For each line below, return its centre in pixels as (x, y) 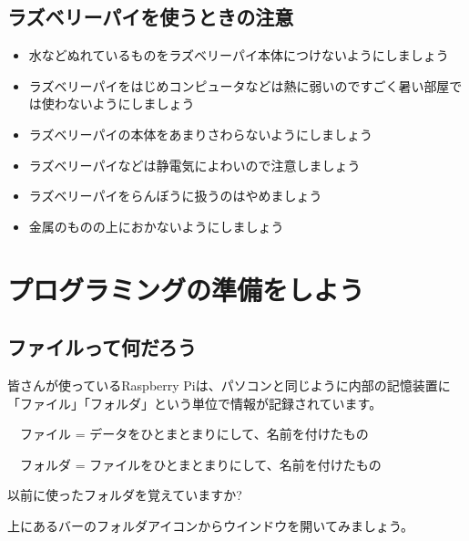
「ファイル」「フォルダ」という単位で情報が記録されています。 (195, 403)
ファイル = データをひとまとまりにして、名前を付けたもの (194, 434)
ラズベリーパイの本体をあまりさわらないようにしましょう (201, 134)
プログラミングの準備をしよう (186, 289)
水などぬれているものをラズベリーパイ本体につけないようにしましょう (239, 55)
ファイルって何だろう (102, 347)
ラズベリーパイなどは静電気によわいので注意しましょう (194, 165)
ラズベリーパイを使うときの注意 (151, 17)
